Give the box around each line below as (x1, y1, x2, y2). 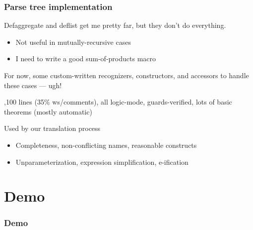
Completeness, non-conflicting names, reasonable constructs (15, 139, 197, 150)
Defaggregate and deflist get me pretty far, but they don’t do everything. (4, 20, 226, 30)
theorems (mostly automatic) (4, 106, 92, 116)
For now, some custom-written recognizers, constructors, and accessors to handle (4, 70, 249, 80)
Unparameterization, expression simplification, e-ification (15, 156, 189, 167)
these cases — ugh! (4, 80, 62, 90)
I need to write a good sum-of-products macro (15, 53, 156, 64)
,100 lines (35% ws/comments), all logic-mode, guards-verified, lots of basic (4, 97, 232, 107)
